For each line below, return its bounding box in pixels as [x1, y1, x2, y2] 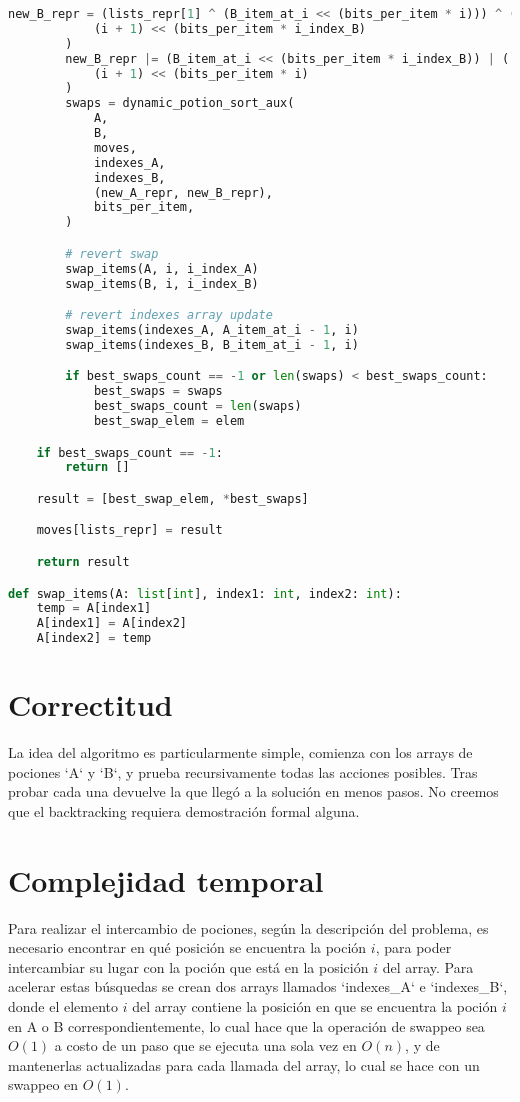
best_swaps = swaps [93, 384, 223, 399]
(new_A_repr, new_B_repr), [93, 185, 273, 200]
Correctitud [8, 684, 173, 725]
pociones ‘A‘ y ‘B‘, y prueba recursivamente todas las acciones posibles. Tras [8, 761, 478, 782]
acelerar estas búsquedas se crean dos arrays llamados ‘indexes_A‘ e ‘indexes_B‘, [8, 976, 508, 997]
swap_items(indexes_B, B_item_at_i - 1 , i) [65, 337, 359, 352]
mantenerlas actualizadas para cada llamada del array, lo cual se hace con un [8, 1054, 480, 1075]
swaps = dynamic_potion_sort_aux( [65, 96, 295, 111]
